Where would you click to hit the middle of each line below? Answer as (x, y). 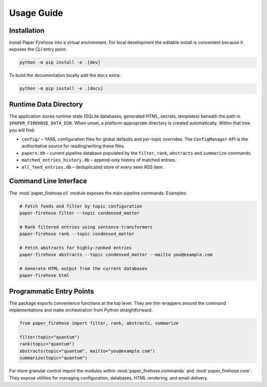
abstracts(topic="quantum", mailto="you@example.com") (87, 351)
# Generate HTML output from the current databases (84, 269)
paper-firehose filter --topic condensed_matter (80, 213)
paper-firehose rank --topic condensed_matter (77, 234)
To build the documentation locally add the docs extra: (65, 75)
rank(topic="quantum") (47, 344)
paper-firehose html (44, 276)
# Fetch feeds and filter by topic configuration (81, 206)
